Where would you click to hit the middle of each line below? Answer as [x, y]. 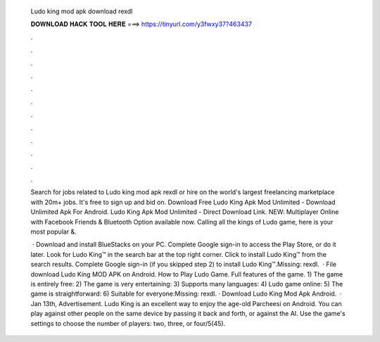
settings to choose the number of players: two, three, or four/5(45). [128, 323]
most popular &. [53, 232]
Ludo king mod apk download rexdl [82, 11]
